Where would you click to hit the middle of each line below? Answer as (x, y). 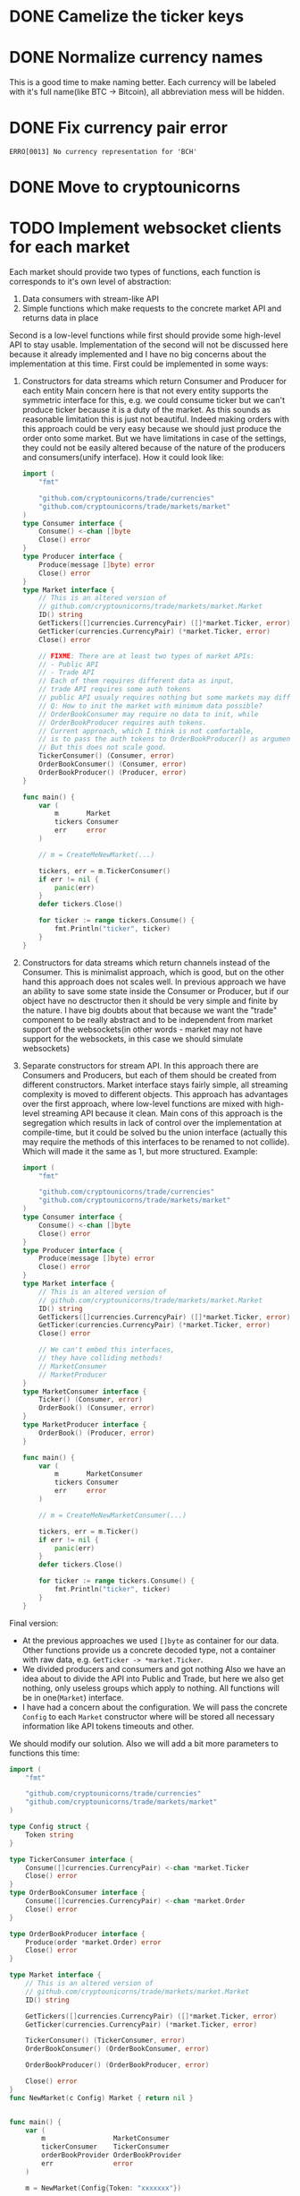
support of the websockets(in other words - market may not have (142, 1029)
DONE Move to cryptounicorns (125, 188)
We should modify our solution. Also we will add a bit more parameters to (144, 1743)
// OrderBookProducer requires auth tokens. (123, 723)
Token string (50, 1835)
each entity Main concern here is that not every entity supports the (146, 390)
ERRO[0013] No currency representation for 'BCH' (104, 152)
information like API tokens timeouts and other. (108, 1726)
